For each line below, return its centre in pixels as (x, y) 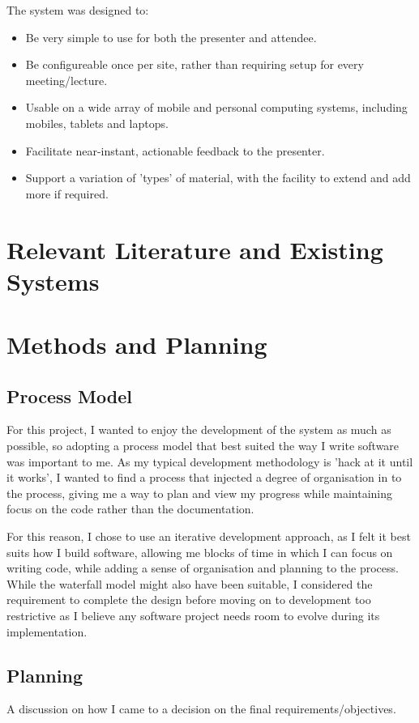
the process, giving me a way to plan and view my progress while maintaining (200, 493)
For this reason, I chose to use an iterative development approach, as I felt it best (209, 536)
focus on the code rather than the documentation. (130, 509)
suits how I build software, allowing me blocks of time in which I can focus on (200, 552)
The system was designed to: (78, 10)
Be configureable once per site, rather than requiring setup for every (195, 64)
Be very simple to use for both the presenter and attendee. (171, 37)
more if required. (67, 193)
